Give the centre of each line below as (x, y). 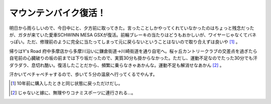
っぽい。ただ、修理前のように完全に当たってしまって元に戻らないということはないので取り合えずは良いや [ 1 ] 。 (125, 42)
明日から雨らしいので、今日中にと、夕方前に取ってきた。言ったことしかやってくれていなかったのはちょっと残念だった (132, 28)
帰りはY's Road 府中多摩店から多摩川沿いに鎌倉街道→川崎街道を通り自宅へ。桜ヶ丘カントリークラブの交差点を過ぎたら (133, 51)
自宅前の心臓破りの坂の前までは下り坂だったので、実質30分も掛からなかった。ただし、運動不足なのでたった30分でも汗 (133, 58)
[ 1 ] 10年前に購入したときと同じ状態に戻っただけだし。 (67, 83)
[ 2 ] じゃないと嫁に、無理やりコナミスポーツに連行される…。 (73, 92)
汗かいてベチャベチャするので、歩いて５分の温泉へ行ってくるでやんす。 (83, 74)
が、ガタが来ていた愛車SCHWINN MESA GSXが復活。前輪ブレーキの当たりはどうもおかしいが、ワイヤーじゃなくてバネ (133, 34)
